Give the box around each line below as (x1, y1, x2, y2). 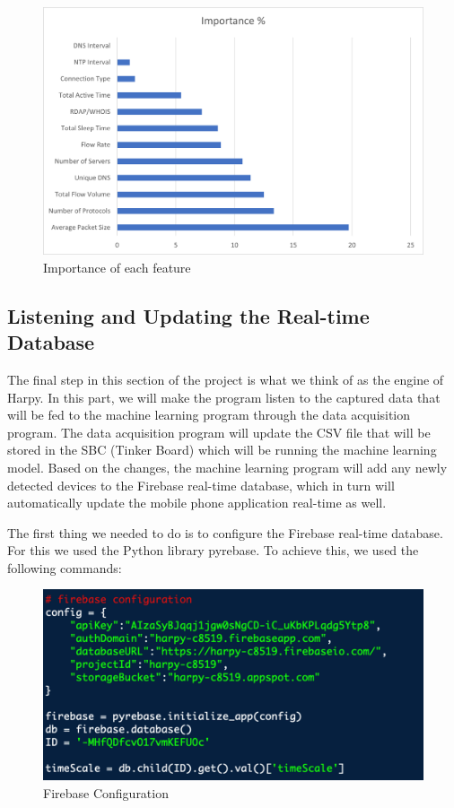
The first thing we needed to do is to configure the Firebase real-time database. (7, 523, 443, 542)
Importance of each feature (43, 257, 191, 276)
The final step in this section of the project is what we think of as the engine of (7, 369, 444, 388)
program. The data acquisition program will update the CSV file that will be (7, 422, 431, 441)
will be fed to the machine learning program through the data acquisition (7, 405, 411, 424)
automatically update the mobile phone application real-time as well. (7, 493, 387, 512)
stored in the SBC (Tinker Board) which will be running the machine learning (7, 440, 437, 459)
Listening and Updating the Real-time (7, 301, 370, 329)
